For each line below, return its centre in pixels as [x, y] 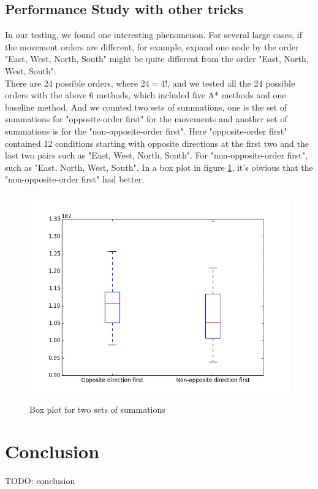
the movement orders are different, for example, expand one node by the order [152, 46]
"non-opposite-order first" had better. [75, 179]
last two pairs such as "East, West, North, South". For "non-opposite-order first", [156, 155]
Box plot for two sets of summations [97, 409]
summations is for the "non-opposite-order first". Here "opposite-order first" [146, 131]
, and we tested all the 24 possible [231, 83]
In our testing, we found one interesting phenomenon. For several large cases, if [153, 35]
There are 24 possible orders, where [72, 83]
